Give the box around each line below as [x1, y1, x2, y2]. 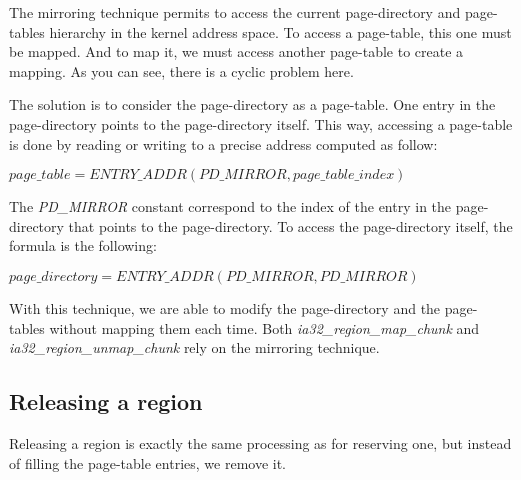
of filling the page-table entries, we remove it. [9, 452, 287, 473]
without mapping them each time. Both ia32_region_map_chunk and [49, 317, 480, 338]
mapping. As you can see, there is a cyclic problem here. [9, 60, 354, 81]
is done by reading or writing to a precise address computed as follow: [9, 133, 438, 154]
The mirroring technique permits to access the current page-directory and [9, 2, 461, 22]
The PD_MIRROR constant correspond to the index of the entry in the [9, 196, 452, 217]
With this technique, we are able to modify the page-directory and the [9, 297, 441, 318]
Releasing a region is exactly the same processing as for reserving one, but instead [9, 432, 512, 453]
